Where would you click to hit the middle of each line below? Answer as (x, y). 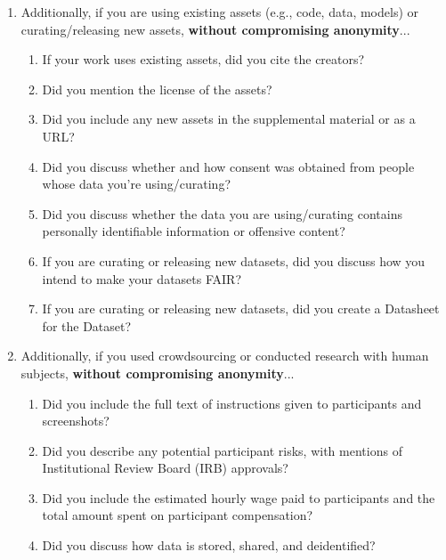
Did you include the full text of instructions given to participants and (232, 403)
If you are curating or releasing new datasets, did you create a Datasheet (241, 308)
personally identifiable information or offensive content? (194, 231)
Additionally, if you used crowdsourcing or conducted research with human (225, 356)
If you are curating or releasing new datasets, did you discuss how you (234, 260)
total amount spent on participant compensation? (178, 515)
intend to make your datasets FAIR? (142, 278)
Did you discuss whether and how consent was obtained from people (228, 166)
